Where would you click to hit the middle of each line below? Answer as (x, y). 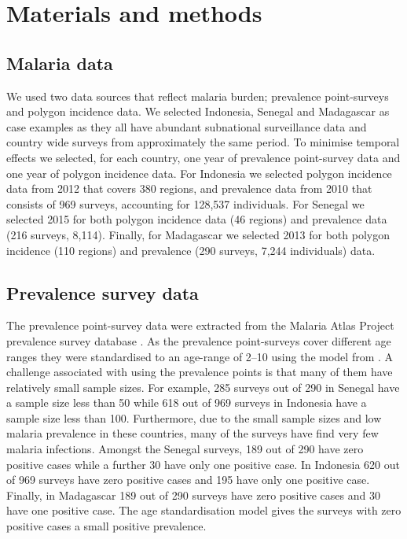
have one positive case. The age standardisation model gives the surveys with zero (204, 510)
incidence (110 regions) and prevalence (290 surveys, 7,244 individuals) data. (191, 250)
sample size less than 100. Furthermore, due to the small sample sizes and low (194, 417)
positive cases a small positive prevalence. (106, 526)
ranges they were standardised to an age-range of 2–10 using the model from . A (200, 356)
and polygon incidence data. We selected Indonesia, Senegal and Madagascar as (198, 111)
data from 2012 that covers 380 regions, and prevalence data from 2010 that (189, 188)
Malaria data (60, 63)
